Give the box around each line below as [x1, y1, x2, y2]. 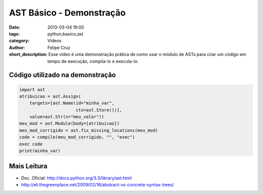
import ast [19, 87, 45, 92]
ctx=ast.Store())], [75, 107, 122, 113]
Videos [47, 38, 62, 44]
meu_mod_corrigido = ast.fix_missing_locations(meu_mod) [19, 127, 158, 133]
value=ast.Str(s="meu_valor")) [29, 114, 104, 120]
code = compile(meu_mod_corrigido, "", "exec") [19, 134, 135, 140]
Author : [9, 44, 25, 51]
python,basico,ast [47, 31, 84, 36]
